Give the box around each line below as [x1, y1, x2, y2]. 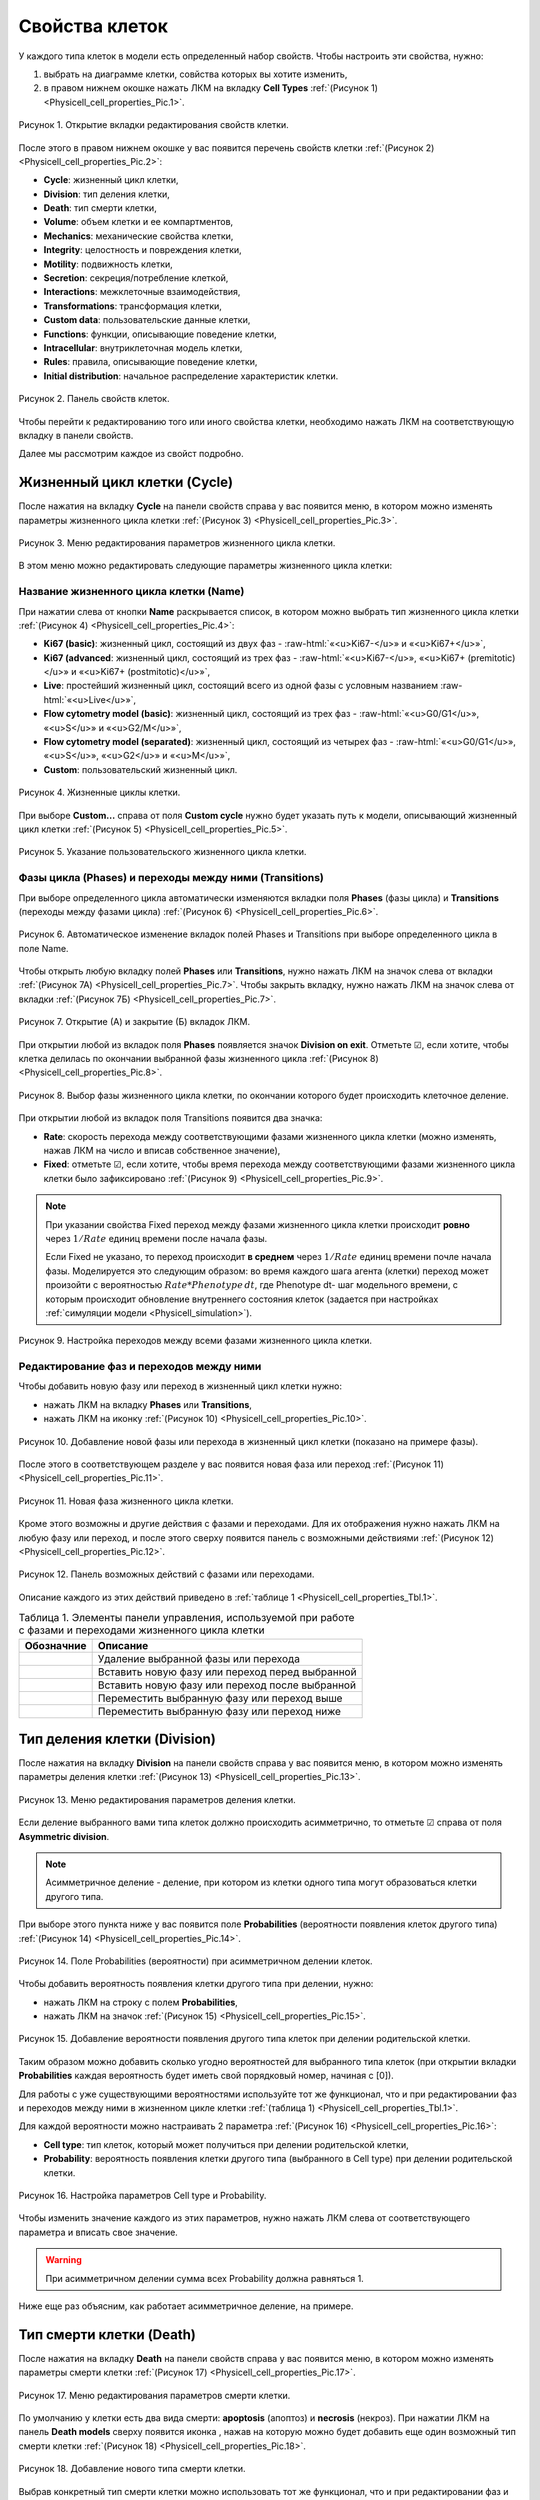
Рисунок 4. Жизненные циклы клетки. [18, 786, 181, 799]
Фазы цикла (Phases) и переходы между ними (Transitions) [18, 871, 325, 885]
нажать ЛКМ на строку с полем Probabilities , [43, 1996, 239, 2008]
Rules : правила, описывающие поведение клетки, [43, 356, 258, 368]
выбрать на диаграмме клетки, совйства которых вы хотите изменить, [43, 68, 348, 80]
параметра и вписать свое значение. [18, 2226, 179, 2238]
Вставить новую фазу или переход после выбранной [97, 1678, 357, 1692]
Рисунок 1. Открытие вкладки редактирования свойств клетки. [18, 119, 289, 131]
